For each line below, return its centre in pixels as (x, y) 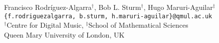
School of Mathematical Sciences (138, 25)
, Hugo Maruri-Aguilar (178, 7)
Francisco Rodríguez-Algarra (48, 7)
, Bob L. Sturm (118, 7)
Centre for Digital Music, (45, 25)
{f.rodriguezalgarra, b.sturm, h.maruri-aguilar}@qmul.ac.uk (108, 16)
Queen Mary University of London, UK (64, 34)
